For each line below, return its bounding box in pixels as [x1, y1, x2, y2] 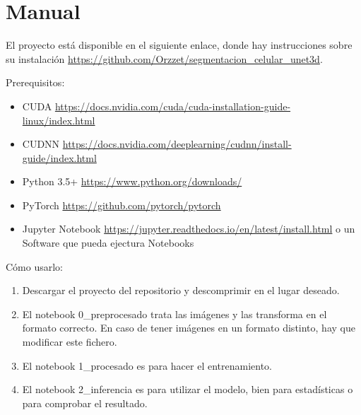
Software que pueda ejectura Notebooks [22, 235, 194, 250]
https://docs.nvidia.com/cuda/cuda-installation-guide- [54, 98, 291, 113]
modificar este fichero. [22, 334, 117, 349]
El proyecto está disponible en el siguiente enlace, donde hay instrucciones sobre [6, 37, 353, 52]
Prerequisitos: [6, 75, 65, 90]
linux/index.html [22, 112, 95, 127]
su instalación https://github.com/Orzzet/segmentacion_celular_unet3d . [6, 51, 323, 66]
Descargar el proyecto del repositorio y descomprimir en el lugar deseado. [22, 283, 340, 298]
